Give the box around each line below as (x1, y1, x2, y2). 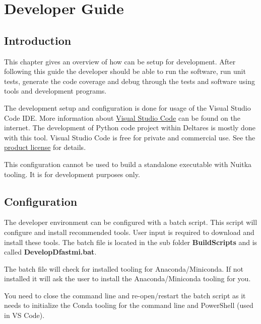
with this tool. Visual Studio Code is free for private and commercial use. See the (4, 132, 255, 142)
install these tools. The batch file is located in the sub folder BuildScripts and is (4, 236, 257, 247)
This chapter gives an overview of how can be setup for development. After (4, 56, 236, 66)
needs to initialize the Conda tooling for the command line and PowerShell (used (4, 300, 253, 310)
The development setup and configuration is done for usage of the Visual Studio (4, 102, 251, 113)
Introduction (4, 32, 72, 48)
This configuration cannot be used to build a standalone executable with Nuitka (4, 158, 252, 169)
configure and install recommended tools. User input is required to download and (4, 226, 254, 237)
